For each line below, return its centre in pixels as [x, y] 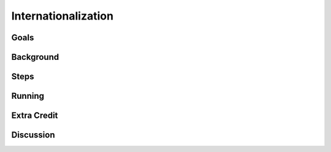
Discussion [33, 135]
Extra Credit [35, 116]
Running [28, 96]
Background [35, 57]
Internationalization [62, 16]
